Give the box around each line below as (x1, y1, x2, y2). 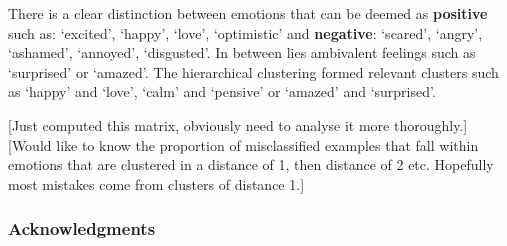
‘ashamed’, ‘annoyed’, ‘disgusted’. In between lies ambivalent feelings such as (8, 42, 476, 63)
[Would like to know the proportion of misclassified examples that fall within (8, 134, 479, 155)
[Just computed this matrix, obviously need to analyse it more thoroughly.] (8, 114, 468, 135)
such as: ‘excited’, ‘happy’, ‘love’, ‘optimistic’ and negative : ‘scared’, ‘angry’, (8, 22, 483, 43)
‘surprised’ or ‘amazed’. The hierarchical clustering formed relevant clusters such (8, 61, 499, 82)
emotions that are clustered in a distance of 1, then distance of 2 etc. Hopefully (8, 154, 494, 175)
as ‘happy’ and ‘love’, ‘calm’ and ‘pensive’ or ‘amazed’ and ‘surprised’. (8, 81, 436, 102)
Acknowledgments (8, 216, 156, 241)
